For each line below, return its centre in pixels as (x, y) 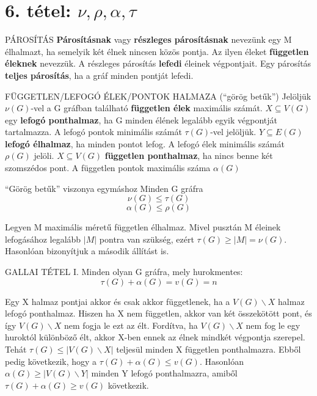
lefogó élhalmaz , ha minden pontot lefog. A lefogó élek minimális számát (145, 143)
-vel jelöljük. (233, 132)
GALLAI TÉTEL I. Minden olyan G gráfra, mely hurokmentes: (124, 272)
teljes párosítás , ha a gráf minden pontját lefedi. (99, 75)
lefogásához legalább (43, 239)
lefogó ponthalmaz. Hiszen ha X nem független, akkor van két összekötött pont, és (158, 313)
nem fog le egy (273, 325)
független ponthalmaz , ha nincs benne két (189, 156)
